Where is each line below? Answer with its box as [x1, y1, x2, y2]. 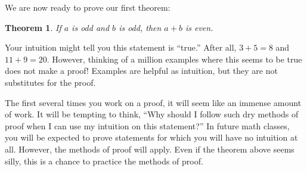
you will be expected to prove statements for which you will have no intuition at [5, 131, 298, 144]
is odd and [72, 21, 110, 33]
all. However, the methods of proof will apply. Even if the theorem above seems [5, 142, 294, 155]
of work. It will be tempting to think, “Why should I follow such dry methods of [5, 108, 299, 120]
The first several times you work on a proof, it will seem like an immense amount [5, 96, 302, 108]
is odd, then [119, 21, 162, 33]
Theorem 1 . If [5, 21, 61, 33]
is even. [185, 21, 213, 33]
